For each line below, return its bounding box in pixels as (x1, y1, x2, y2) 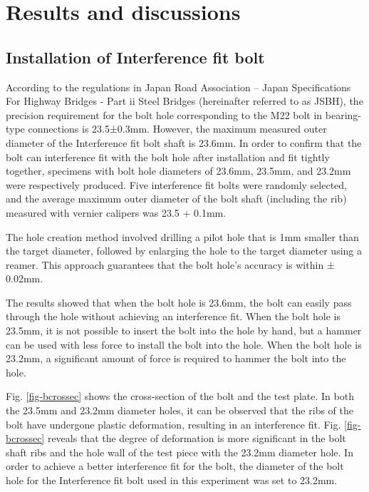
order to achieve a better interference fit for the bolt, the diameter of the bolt (6, 458, 344, 473)
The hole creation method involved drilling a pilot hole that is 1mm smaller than (6, 229, 359, 244)
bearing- (325, 107, 362, 122)
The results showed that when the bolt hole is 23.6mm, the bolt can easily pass (6, 294, 352, 309)
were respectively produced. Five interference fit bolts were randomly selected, (6, 177, 347, 192)
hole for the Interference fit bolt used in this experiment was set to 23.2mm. (6, 473, 338, 488)
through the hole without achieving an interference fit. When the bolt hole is (6, 309, 341, 324)
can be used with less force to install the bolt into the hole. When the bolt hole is (6, 337, 362, 352)
